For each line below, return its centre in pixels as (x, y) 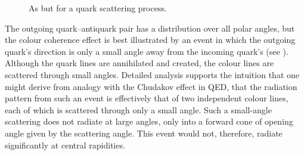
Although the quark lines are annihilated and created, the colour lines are (139, 63)
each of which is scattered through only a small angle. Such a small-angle (138, 109)
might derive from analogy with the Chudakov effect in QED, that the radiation (151, 86)
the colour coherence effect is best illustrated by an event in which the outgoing (150, 40)
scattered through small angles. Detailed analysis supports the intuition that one (152, 74)
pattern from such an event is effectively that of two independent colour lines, (147, 98)
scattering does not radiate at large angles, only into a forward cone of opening (149, 121)
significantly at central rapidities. (65, 145)
